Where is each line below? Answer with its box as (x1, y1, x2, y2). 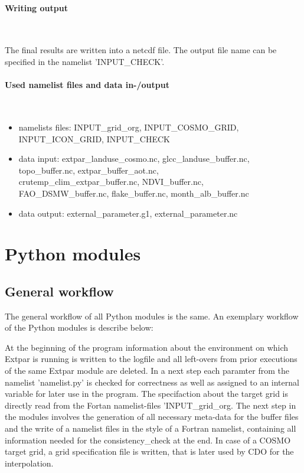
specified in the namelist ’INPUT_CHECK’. (5, 55, 165, 67)
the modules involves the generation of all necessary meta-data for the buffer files (5, 410, 299, 423)
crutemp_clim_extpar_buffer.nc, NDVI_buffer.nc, (18, 175, 204, 188)
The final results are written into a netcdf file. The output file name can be (5, 44, 277, 56)
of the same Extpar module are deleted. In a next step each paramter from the (5, 364, 289, 377)
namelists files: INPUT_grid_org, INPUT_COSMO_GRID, (18, 120, 239, 133)
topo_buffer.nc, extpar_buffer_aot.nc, (18, 164, 159, 176)
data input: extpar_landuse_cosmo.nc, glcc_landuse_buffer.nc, (18, 152, 250, 165)
